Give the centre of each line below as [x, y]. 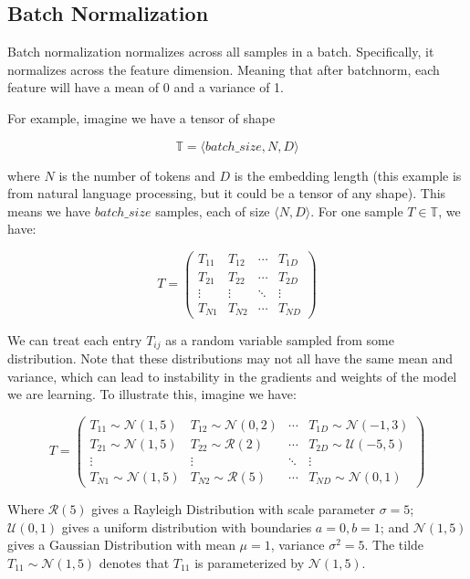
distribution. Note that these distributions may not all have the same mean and [230, 358]
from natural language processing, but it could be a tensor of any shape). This [227, 193]
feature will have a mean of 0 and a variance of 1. [146, 87]
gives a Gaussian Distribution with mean [121, 545]
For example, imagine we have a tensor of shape [141, 117]
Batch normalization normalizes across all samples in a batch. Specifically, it [221, 52]
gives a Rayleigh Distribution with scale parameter [234, 508]
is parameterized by [250, 562]
